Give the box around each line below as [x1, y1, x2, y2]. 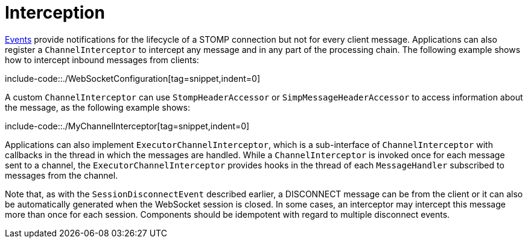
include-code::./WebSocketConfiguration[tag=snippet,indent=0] [5, 73, 261, 84]
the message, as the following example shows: [5, 102, 190, 112]
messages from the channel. [5, 170, 118, 180]
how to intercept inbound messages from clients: [5, 54, 199, 65]
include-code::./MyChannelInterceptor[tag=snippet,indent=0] [5, 120, 250, 131]
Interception [5, 2, 105, 23]
